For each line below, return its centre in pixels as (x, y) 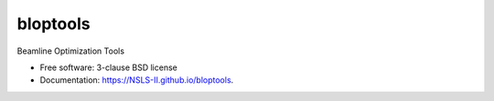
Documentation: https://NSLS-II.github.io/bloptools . (137, 80)
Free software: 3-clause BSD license (108, 67)
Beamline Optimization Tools (71, 51)
